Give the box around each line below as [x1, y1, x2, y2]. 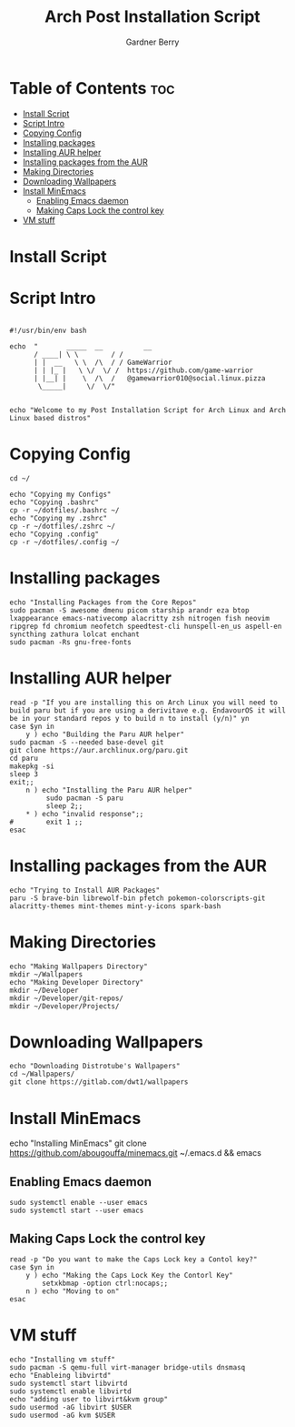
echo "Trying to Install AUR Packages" [9, 886, 161, 895]
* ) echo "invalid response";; [25, 809, 144, 818]
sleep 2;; [45, 801, 84, 811]
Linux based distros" [9, 413, 92, 422]
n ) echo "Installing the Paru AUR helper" [25, 785, 193, 794]
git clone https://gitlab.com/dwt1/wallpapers [9, 1078, 189, 1087]
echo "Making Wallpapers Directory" [9, 962, 148, 971]
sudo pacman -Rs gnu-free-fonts [9, 637, 132, 647]
